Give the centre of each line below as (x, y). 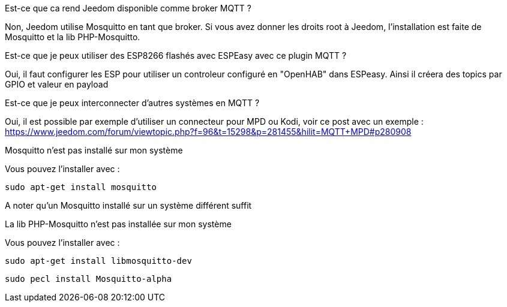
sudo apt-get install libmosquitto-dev (98, 261)
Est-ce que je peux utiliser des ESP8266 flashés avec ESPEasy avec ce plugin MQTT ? (176, 55)
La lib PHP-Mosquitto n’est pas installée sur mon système (118, 224)
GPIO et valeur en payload (57, 84)
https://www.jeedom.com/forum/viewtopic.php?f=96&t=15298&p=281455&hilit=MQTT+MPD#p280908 (208, 132)
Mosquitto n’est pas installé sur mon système (94, 150)
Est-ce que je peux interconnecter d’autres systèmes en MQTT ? (132, 103)
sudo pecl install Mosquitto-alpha (88, 279)
